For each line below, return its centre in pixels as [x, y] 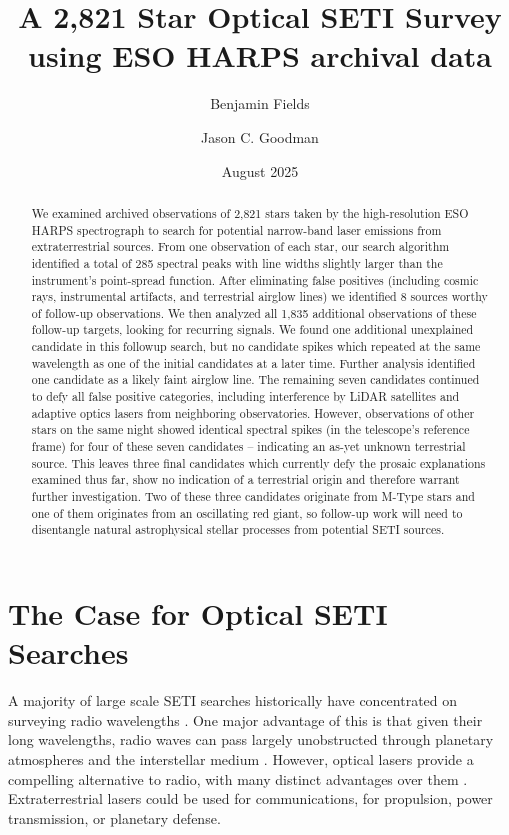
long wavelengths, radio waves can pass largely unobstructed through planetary [251, 739]
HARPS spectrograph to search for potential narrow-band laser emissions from [236, 229]
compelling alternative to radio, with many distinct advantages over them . [238, 778]
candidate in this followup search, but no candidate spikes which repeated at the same [256, 346]
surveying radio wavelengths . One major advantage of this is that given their [245, 719]
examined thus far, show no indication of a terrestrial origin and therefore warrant [245, 479]
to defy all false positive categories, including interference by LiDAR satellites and [245, 396]
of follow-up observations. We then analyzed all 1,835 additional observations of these [254, 312]
